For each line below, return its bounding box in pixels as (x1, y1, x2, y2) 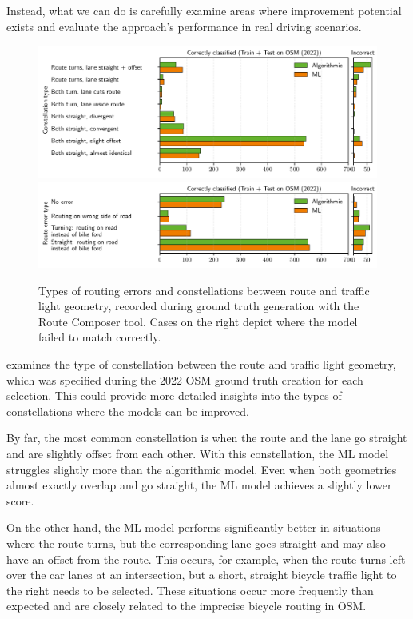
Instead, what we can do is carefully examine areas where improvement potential (6, 2, 402, 18)
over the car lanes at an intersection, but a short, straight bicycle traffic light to (6, 566, 397, 583)
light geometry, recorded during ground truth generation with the (38, 298, 359, 314)
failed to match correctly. (38, 329, 161, 345)
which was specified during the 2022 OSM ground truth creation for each (6, 371, 363, 388)
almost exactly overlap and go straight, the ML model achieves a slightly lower (6, 477, 392, 493)
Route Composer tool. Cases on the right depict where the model (38, 313, 358, 329)
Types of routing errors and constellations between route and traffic (38, 282, 370, 298)
